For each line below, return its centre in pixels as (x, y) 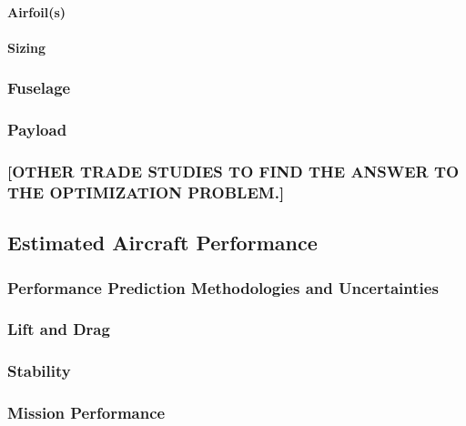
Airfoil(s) (37, 11)
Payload (37, 130)
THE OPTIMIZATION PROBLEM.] (146, 192)
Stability (39, 371)
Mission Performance (86, 413)
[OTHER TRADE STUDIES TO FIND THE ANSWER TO (233, 171)
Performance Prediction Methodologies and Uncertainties (223, 287)
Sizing (27, 47)
